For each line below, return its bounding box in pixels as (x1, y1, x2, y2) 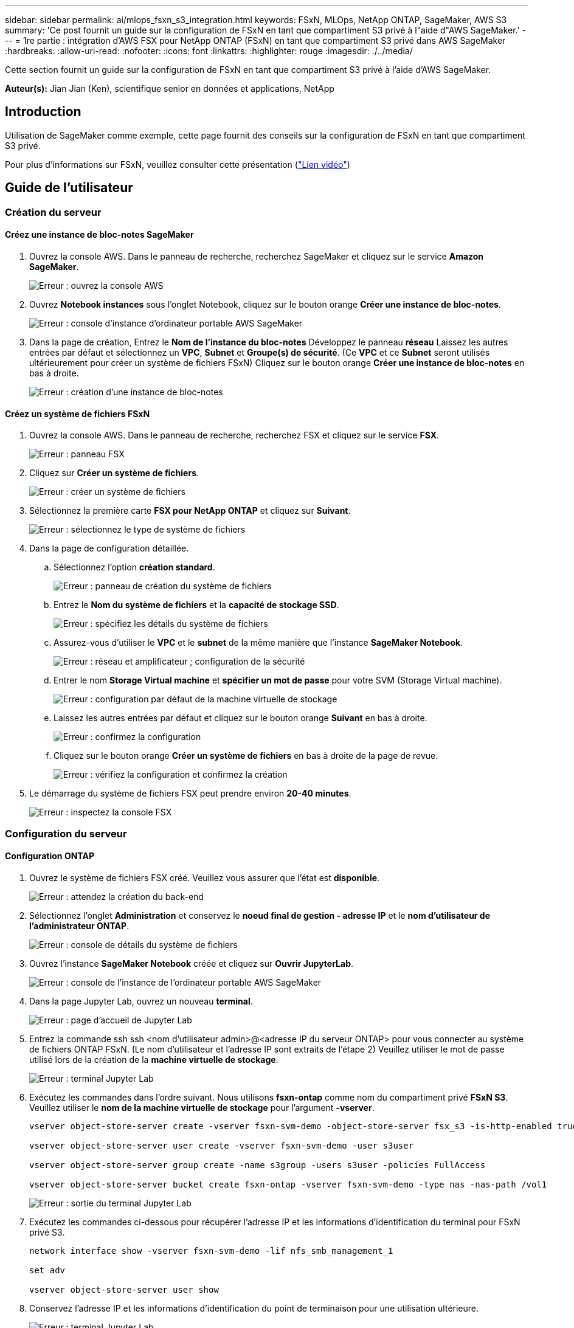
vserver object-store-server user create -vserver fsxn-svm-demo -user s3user (29, 1140, 414, 1150)
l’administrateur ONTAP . (29, 920, 130, 931)
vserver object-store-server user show (29, 1284, 219, 1295)
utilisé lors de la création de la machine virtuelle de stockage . (29, 1054, 278, 1065)
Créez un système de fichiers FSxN (5, 408, 150, 419)
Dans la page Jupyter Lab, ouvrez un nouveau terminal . (29, 995, 253, 1006)
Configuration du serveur (5, 827, 127, 840)
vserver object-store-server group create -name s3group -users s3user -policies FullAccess (29, 1160, 486, 1170)
